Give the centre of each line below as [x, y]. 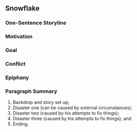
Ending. [21, 124]
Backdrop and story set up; [41, 102]
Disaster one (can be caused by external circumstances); [73, 108]
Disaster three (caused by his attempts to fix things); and [72, 119]
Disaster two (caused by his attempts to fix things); [66, 113]
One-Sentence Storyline [36, 23]
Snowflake [22, 8]
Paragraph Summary [31, 91]
